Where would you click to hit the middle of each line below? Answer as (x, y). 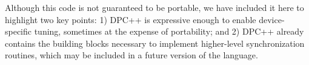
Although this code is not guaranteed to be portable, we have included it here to (154, 7)
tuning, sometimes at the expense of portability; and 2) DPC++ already (169, 31)
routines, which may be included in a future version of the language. (131, 55)
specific (18, 31)
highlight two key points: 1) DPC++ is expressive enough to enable (131, 19)
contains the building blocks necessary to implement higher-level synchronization (155, 43)
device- (272, 19)
